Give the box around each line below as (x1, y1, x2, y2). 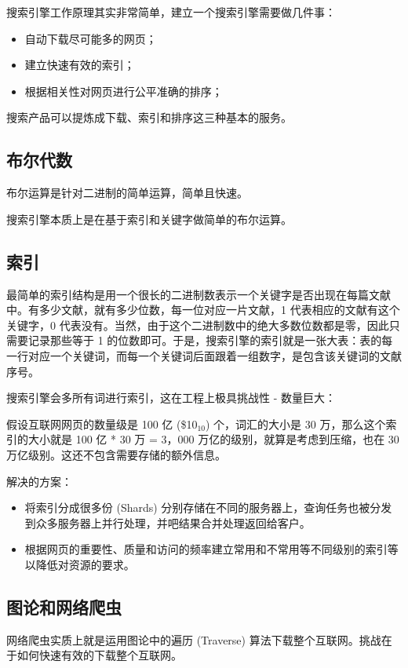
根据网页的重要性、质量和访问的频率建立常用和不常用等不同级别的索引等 (24, 541, 399, 557)
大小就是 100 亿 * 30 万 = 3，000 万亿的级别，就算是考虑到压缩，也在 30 (27, 431, 399, 447)
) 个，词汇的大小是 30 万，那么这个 (206, 415, 386, 432)
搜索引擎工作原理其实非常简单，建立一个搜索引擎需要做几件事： (6, 4, 336, 20)
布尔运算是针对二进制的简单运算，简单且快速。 (6, 184, 248, 201)
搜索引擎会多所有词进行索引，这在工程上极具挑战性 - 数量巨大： (6, 389, 336, 406)
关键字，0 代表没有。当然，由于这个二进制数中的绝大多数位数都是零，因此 (6, 316, 389, 333)
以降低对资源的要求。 (24, 556, 135, 572)
